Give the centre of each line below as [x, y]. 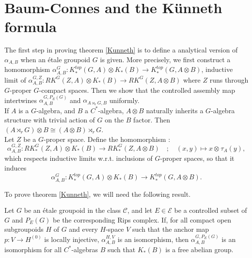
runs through [229, 79]
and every [83, 229]
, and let [140, 210]
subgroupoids [24, 229]
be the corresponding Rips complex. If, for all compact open [142, 219]
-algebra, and [56, 110]
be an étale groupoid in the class [72, 210]
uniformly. [124, 100]
